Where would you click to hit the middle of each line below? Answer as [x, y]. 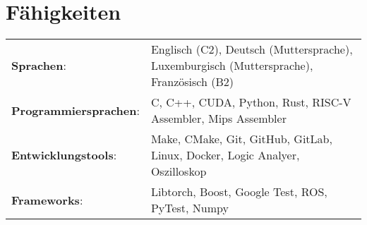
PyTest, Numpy [189, 208]
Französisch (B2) [192, 82]
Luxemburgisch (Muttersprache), [232, 66]
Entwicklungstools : [64, 155]
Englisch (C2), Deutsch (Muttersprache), [252, 49]
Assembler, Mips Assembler [218, 118]
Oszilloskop [179, 171]
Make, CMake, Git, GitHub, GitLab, [241, 139]
